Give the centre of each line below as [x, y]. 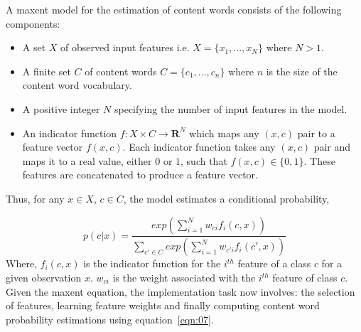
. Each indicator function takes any [199, 147]
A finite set [47, 71]
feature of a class [274, 263]
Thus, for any [35, 198]
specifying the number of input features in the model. [231, 108]
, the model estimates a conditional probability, [226, 198]
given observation [44, 277]
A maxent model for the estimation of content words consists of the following [174, 9]
